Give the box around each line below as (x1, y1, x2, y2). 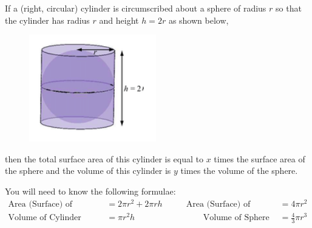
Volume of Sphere (203, 213, 270, 223)
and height (99, 13, 139, 26)
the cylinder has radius (5, 13, 90, 26)
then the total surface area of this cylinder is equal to (5, 152, 204, 165)
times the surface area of (214, 152, 305, 165)
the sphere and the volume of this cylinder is (5, 164, 171, 177)
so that (276, 2, 302, 14)
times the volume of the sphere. (180, 164, 298, 177)
